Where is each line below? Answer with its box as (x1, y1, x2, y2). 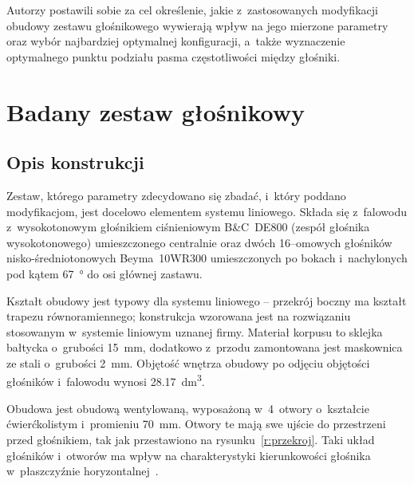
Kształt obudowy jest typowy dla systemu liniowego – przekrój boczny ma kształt (6, 292, 407, 309)
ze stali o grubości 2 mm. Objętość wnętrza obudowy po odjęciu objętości (6, 354, 370, 371)
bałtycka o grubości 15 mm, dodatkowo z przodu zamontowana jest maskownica (6, 339, 403, 356)
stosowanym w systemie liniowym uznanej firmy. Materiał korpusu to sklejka (6, 323, 383, 340)
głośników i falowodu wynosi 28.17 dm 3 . (6, 371, 205, 390)
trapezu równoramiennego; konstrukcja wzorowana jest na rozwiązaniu (6, 308, 351, 325)
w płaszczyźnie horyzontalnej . (6, 462, 159, 479)
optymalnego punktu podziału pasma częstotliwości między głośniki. (6, 48, 341, 65)
